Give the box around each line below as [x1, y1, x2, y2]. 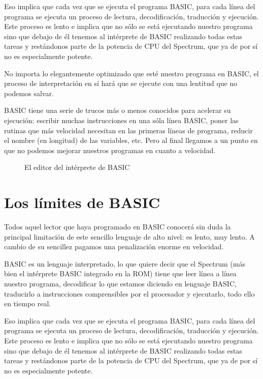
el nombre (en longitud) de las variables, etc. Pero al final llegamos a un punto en [4, 135, 258, 145]
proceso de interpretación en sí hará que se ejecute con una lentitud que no [4, 78, 238, 89]
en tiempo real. [4, 298, 51, 309]
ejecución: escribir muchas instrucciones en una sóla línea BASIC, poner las [4, 114, 239, 125]
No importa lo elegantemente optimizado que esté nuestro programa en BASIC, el [4, 68, 259, 78]
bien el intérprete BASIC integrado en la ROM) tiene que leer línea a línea [4, 268, 237, 279]
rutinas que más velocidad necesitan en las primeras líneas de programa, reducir [4, 125, 253, 135]
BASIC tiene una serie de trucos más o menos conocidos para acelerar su [4, 105, 231, 115]
